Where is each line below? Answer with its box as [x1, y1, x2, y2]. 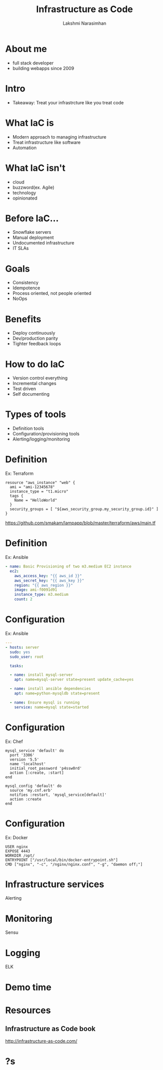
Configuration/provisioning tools [12, 431, 79, 437]
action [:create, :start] [10, 770, 64, 775]
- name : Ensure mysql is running [10, 700, 80, 705]
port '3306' [10, 752, 35, 758]
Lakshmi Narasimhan [62, 20, 107, 26]
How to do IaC [5, 358, 65, 370]
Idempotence [12, 285, 40, 291]
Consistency [12, 280, 39, 286]
